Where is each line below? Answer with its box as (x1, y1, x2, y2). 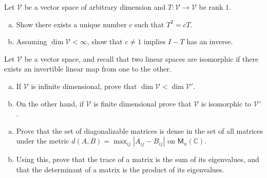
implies (143, 36, 166, 47)
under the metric (16, 135, 69, 146)
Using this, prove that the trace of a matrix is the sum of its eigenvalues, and (16, 154, 259, 165)
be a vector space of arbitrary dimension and (24, 2, 166, 12)
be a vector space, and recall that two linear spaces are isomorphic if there (24, 53, 259, 64)
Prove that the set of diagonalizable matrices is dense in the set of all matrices (16, 125, 263, 136)
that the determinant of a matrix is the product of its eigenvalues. (16, 164, 224, 174)
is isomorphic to (201, 98, 252, 109)
